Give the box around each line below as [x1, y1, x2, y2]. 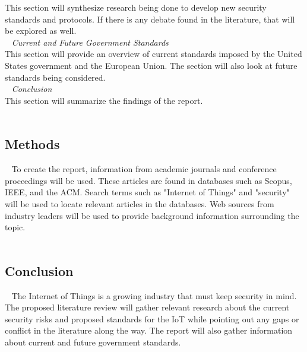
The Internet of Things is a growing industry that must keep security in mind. [11, 289, 297, 302]
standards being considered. [5, 71, 106, 83]
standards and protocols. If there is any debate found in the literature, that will [5, 12, 295, 25]
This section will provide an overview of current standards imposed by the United [5, 47, 302, 60]
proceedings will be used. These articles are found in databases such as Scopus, [5, 174, 292, 186]
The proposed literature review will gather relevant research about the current [5, 301, 290, 313]
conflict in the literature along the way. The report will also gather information [5, 324, 293, 337]
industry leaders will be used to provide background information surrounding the [5, 209, 299, 221]
